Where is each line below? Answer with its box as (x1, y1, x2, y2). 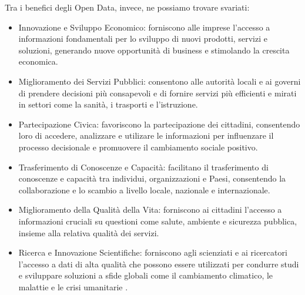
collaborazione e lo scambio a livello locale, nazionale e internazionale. (18, 183, 270, 196)
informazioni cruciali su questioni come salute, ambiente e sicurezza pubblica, (18, 214, 297, 227)
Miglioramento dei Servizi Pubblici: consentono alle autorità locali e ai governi (18, 75, 301, 87)
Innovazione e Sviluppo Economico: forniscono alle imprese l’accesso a (18, 21, 270, 33)
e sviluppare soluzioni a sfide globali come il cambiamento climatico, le (18, 269, 273, 281)
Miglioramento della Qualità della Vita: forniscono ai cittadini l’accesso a (18, 203, 282, 216)
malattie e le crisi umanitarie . (18, 280, 128, 293)
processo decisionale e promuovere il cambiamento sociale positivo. (18, 140, 258, 153)
